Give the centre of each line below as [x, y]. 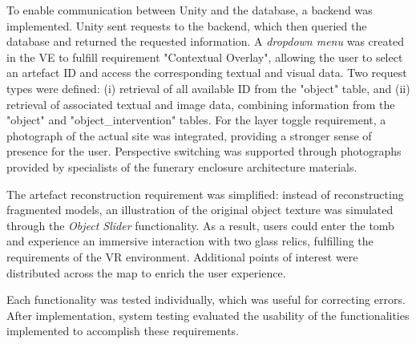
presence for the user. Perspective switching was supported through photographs [204, 151]
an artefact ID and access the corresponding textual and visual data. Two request [207, 73]
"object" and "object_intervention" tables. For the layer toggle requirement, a [196, 120]
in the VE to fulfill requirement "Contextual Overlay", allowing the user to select [205, 57]
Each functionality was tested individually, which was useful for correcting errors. [206, 299]
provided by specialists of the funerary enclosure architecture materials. [182, 166]
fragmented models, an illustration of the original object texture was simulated [200, 210]
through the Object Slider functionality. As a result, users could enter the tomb [200, 225]
